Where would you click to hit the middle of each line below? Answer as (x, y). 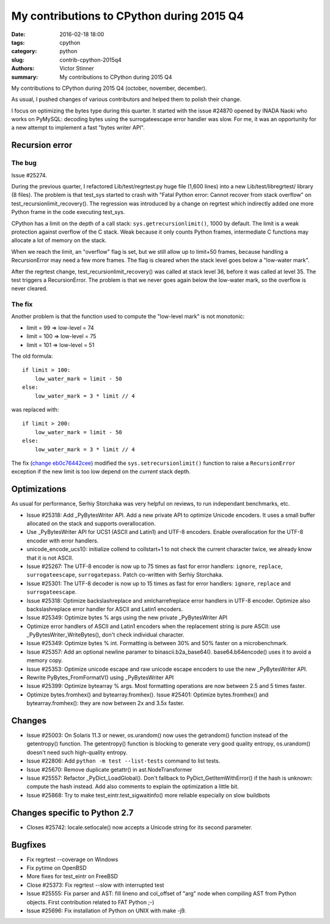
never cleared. (30, 289)
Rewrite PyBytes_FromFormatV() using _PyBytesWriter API (100, 678)
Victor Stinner (77, 68)
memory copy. (45, 660)
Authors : (23, 68)
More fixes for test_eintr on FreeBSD (72, 876)
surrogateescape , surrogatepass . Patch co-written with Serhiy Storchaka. (125, 575)
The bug (24, 163)
